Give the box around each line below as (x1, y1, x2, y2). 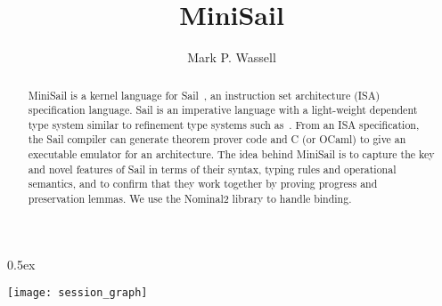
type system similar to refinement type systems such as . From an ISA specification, (28, 117, 420, 132)
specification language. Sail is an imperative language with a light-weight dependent (28, 102, 418, 117)
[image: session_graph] (7, 286, 148, 300)
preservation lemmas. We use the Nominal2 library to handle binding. (28, 191, 352, 206)
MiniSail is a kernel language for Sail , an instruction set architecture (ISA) (28, 87, 381, 102)
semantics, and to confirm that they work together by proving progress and (28, 176, 378, 191)
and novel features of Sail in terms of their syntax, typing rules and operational (28, 161, 397, 176)
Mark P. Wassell (187, 48, 276, 67)
